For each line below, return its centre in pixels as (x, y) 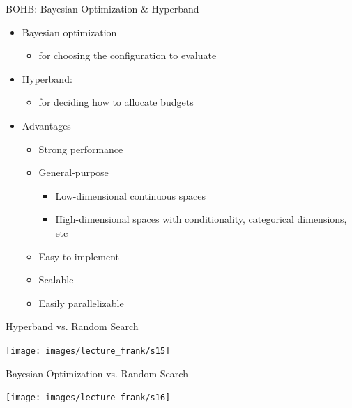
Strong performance (81, 149)
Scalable (56, 280)
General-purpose (74, 172)
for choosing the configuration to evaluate (128, 55)
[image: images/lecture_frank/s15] (88, 351)
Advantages (46, 125)
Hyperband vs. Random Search (72, 326)
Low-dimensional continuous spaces (130, 195)
